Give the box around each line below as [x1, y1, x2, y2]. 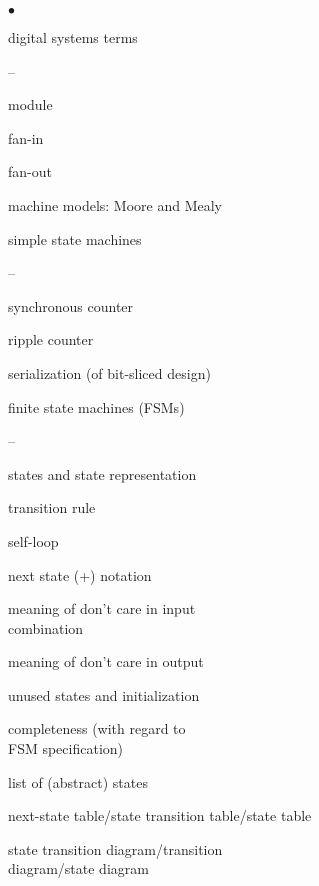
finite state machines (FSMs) [8, 396, 185, 417]
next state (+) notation [8, 564, 152, 585]
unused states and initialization [8, 684, 200, 705]
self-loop [8, 530, 59, 551]
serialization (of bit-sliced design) [8, 362, 211, 383]
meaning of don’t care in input [8, 598, 196, 619]
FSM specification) [8, 738, 124, 759]
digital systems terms [8, 27, 138, 47]
